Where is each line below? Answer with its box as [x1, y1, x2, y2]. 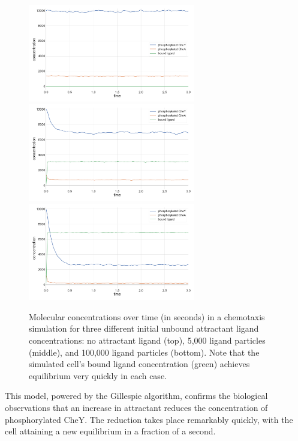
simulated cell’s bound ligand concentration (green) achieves [29, 357, 250, 370]
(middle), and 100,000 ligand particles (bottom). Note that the [29, 345, 260, 358]
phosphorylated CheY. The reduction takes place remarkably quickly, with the [5, 413, 293, 425]
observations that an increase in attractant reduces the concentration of [5, 401, 268, 413]
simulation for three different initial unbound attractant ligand [29, 322, 259, 335]
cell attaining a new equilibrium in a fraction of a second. [5, 425, 216, 437]
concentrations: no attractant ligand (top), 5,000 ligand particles [29, 333, 266, 346]
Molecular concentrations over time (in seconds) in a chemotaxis [29, 310, 265, 323]
